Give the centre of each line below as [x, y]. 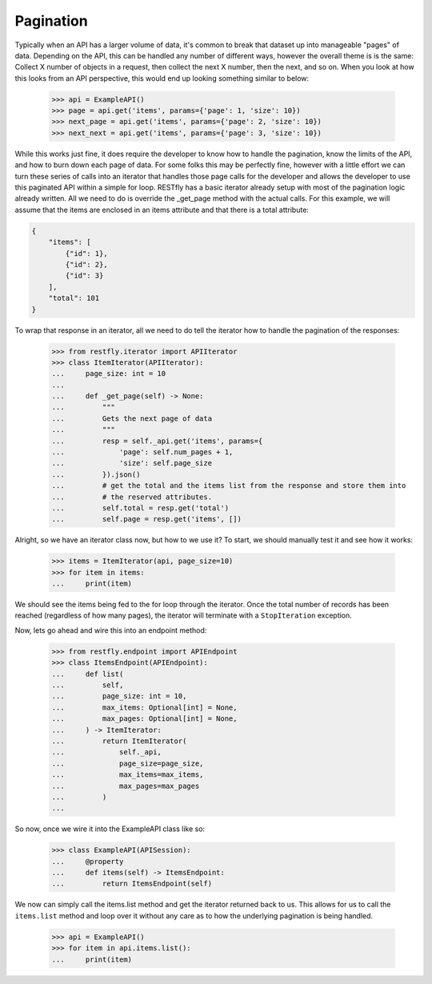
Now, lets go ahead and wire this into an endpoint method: [111, 630]
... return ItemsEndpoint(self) [132, 884]
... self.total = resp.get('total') [140, 508]
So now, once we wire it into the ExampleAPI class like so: [110, 829]
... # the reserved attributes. [132, 497]
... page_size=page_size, [128, 763]
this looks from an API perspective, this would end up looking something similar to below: [162, 78]
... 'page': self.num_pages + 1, [142, 452]
